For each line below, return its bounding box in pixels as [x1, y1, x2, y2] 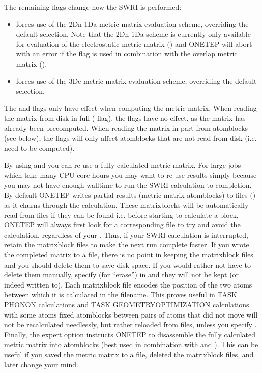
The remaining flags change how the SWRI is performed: [4, 2, 182, 12]
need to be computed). [4, 142, 75, 153]
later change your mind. [4, 359, 78, 369]
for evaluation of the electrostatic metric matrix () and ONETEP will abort [16, 38, 252, 49]
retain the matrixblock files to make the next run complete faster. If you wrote [4, 239, 249, 250]
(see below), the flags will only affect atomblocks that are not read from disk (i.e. [4, 132, 257, 143]
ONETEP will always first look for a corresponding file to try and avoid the [4, 219, 241, 230]
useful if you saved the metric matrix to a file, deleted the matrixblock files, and [4, 349, 254, 359]
